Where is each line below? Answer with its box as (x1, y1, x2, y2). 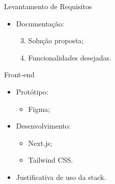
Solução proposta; (28, 35, 84, 46)
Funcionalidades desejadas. (28, 52, 111, 63)
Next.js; (28, 137, 52, 148)
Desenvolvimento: (16, 120, 71, 131)
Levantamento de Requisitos (4, 1, 92, 11)
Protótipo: (16, 86, 48, 97)
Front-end (4, 69, 35, 80)
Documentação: (16, 18, 64, 28)
